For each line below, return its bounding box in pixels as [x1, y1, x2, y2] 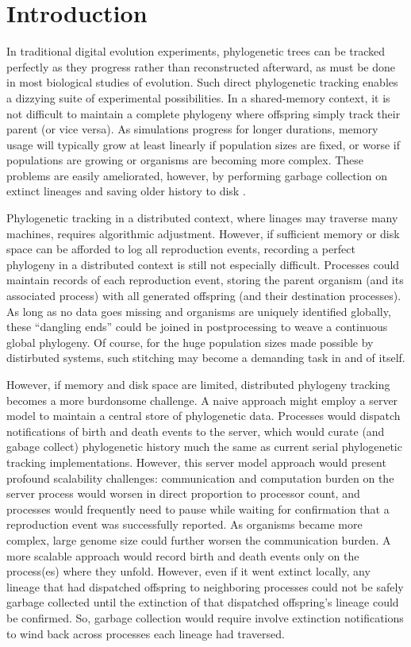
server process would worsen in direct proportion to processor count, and [6, 485, 360, 502]
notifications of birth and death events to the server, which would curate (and [6, 422, 385, 439]
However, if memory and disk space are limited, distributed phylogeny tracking [6, 376, 390, 392]
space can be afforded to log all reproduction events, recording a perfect [6, 241, 355, 257]
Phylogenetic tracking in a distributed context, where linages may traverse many [6, 210, 398, 226]
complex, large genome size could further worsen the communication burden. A [6, 531, 391, 548]
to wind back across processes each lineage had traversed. [6, 625, 285, 641]
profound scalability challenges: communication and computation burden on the [6, 469, 394, 486]
